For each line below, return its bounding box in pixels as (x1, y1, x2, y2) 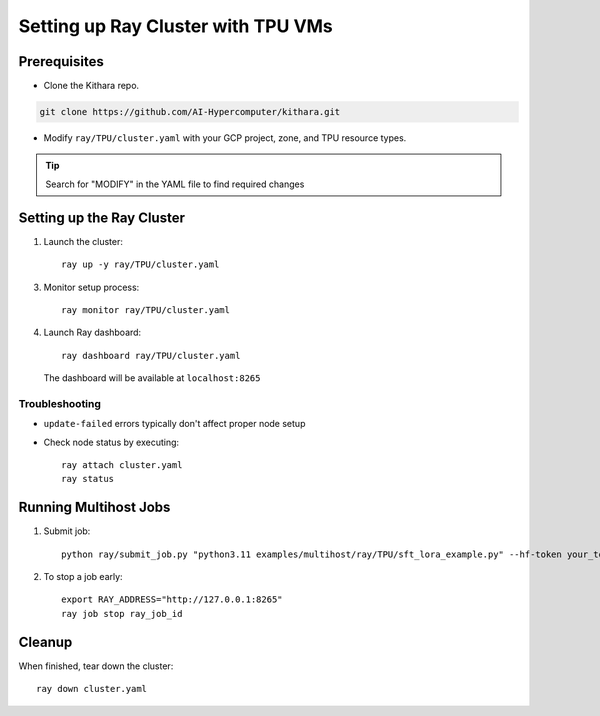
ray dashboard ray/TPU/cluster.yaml (61, 350, 241, 361)
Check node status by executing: (43, 436, 180, 448)
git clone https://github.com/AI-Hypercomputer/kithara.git (39, 106, 341, 118)
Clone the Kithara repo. (43, 80, 140, 92)
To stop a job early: (43, 571, 124, 583)
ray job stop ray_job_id (61, 608, 183, 619)
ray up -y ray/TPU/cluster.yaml (61, 259, 220, 270)
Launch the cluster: (43, 235, 124, 247)
